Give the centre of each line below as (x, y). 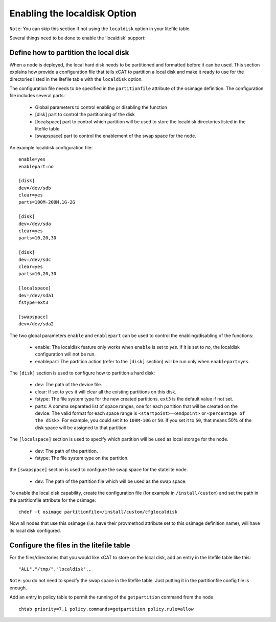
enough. (18, 588)
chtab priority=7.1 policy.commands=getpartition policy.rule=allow (106, 609)
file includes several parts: (37, 96)
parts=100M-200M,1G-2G (47, 202)
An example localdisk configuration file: (51, 147)
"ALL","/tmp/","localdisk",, (55, 569)
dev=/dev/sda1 (36, 295)
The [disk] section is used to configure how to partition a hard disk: (82, 373)
